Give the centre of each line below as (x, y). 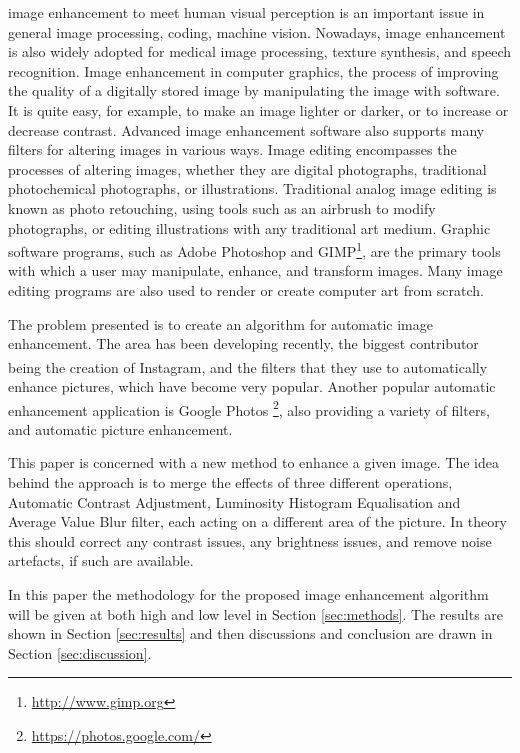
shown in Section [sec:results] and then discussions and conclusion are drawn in (250, 633)
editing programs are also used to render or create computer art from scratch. (246, 289)
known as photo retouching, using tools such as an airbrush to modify (222, 207)
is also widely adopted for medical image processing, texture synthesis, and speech (260, 51)
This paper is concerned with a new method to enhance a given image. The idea (253, 462)
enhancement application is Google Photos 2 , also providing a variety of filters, (249, 408)
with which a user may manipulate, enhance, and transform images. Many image (255, 270)
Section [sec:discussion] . (80, 652)
